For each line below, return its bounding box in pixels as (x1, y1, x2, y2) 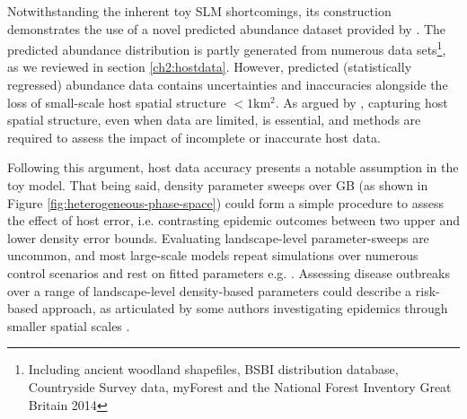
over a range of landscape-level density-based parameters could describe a (7, 281, 412, 300)
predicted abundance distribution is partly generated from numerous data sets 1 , (7, 38, 446, 58)
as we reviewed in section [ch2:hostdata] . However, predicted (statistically (7, 57, 412, 76)
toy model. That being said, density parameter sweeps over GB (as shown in (7, 176, 428, 194)
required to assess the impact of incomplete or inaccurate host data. (7, 127, 381, 146)
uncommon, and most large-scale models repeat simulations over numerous (7, 246, 419, 265)
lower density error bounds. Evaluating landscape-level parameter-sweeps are (7, 228, 429, 247)
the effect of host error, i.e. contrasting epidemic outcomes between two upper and (7, 211, 460, 230)
